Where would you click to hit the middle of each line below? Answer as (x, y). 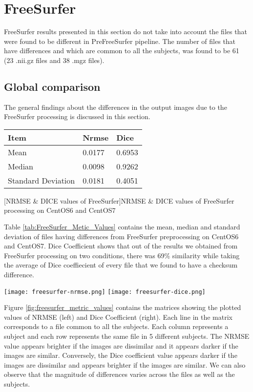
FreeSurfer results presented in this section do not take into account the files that (126, 31)
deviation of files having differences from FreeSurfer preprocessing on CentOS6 (121, 236)
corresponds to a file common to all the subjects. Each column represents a (116, 326)
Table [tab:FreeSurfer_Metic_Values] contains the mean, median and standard (122, 227)
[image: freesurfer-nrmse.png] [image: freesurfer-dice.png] (105, 292)
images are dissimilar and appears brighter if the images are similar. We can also (125, 364)
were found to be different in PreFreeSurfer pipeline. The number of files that (120, 41)
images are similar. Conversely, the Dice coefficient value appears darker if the (121, 355)
